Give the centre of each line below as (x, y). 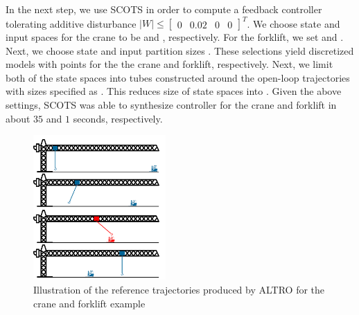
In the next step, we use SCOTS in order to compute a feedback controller (164, 9)
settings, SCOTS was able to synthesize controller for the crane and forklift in (171, 105)
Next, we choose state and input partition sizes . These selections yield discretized (180, 50)
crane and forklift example (89, 303)
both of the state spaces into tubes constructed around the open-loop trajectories (178, 77)
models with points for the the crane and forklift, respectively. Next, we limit (169, 64)
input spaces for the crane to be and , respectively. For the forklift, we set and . (175, 37)
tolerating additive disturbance (71, 23)
